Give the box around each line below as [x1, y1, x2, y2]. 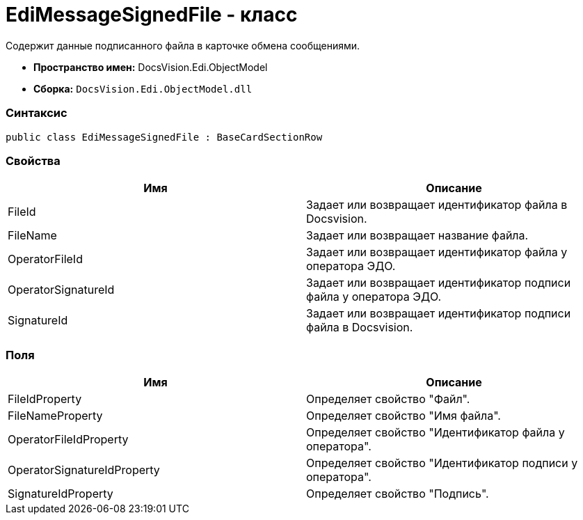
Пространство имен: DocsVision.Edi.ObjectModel [33, 61, 268, 73]
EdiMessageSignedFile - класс [6, 3, 298, 26]
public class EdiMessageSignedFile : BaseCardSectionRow [6, 131, 323, 143]
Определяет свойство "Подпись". [306, 487, 489, 501]
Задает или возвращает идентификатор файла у [306, 245, 568, 260]
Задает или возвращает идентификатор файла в [306, 198, 568, 212]
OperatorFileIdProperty [8, 432, 129, 446]
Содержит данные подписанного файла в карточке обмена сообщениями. [6, 39, 360, 52]
